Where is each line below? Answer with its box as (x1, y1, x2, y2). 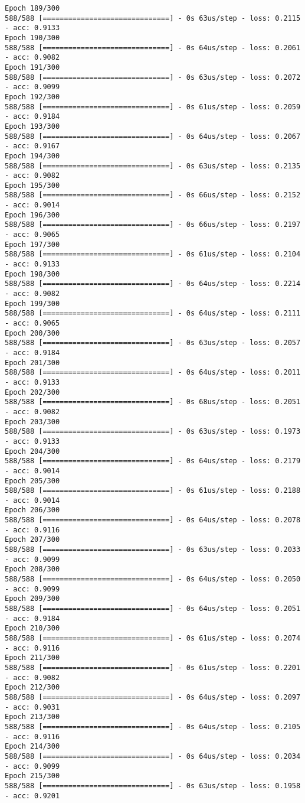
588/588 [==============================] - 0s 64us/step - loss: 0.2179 (5, 457, 301, 466)
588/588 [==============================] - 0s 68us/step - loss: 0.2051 (5, 398, 301, 407)
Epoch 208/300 (5, 565, 60, 574)
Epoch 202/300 (5, 388, 60, 396)
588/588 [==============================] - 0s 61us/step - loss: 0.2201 (5, 663, 301, 672)
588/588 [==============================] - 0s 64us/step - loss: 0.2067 (5, 132, 301, 141)
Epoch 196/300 (5, 210, 60, 219)
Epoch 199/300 (5, 299, 60, 308)
